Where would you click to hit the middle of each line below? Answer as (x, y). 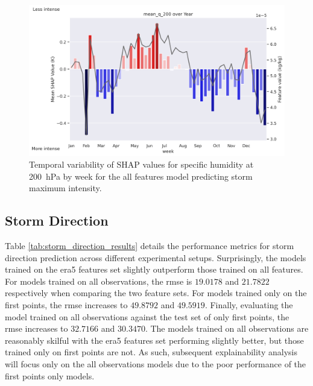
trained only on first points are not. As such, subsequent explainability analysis (151, 352)
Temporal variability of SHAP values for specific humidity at (141, 164)
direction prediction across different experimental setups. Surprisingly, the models (156, 257)
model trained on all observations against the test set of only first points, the (147, 316)
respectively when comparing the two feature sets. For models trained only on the (156, 293)
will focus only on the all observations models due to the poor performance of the (156, 364)
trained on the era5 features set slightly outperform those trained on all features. (154, 269)
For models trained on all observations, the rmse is (99, 281)
